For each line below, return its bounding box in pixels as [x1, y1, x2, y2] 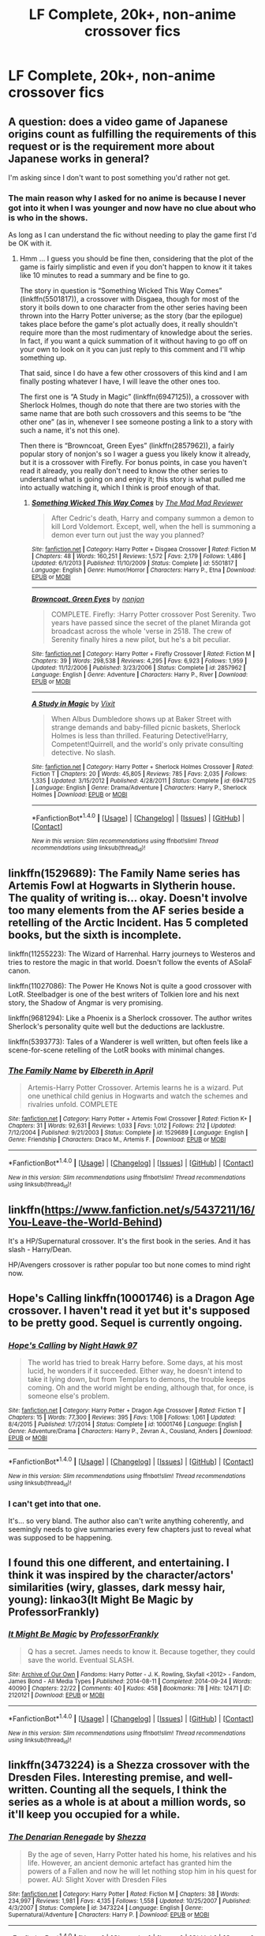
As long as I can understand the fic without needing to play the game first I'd [8, 231, 257, 240]
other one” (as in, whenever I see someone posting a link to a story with [19, 417, 253, 427]
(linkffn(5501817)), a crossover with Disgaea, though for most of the [19, 295, 240, 304]
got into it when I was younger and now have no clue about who [8, 202, 256, 213]
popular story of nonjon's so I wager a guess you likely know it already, [19, 449, 251, 459]
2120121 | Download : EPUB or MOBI [8, 1691, 105, 1699]
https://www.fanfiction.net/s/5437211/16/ [44, 1202, 256, 1217]
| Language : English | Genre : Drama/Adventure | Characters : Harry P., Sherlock [31, 784, 247, 792]
